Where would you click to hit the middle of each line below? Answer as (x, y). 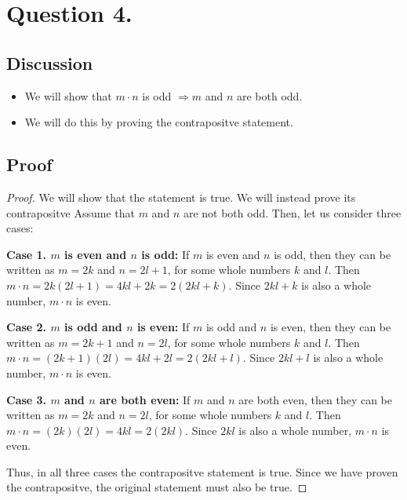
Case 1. (27, 254)
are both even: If (145, 399)
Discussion (50, 62)
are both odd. (270, 95)
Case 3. (27, 399)
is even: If (163, 327)
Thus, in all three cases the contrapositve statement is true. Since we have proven (202, 471)
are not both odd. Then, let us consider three (292, 212)
